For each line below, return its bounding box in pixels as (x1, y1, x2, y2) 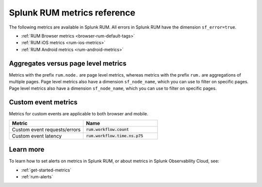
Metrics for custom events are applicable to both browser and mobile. (9, 111, 148, 117)
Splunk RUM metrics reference (9, 7, 135, 18)
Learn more (9, 145, 45, 154)
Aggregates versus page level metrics (9, 59, 127, 67)
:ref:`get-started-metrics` (21, 167, 72, 173)
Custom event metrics (9, 98, 78, 107)
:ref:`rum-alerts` (21, 174, 53, 179)
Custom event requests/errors (12, 126, 81, 133)
